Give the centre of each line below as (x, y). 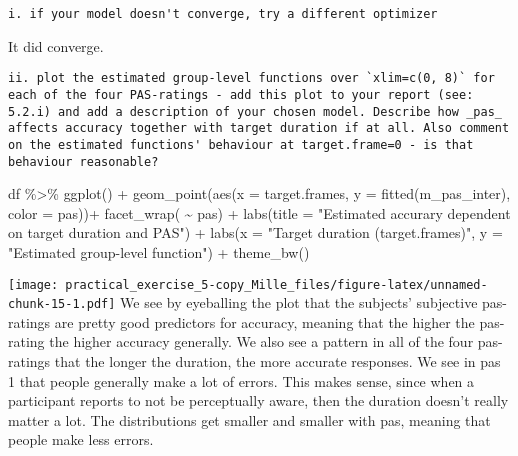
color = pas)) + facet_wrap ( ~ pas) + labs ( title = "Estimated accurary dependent (259, 212)
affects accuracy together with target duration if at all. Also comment (259, 128)
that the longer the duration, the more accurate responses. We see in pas (277, 361)
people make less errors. (81, 439)
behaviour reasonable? (83, 161)
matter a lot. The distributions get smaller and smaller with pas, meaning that (249, 419)
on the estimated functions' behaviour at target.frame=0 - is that (241, 144)
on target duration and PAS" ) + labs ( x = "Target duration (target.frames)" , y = (255, 232)
